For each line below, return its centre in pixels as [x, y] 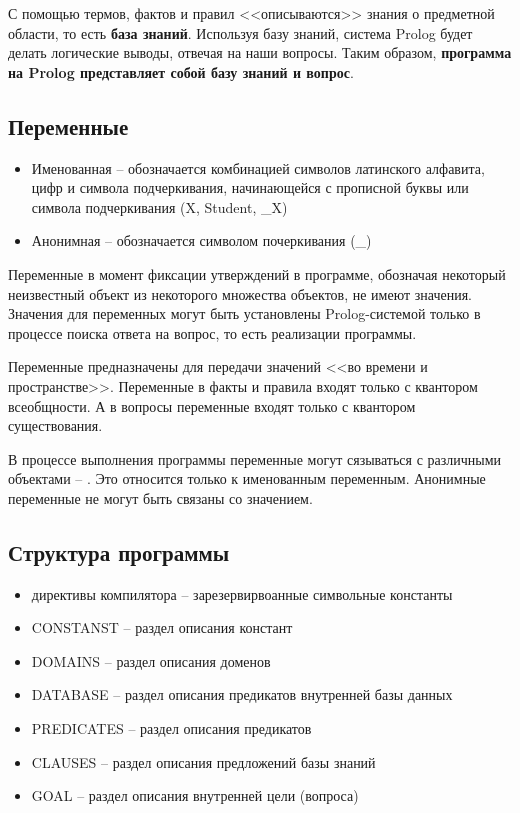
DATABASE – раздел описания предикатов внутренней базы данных [242, 694]
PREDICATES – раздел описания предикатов [171, 728]
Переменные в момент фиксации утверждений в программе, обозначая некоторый [257, 273]
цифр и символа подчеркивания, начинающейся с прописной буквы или [250, 187]
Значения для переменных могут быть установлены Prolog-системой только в [244, 313]
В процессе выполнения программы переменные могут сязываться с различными [255, 458]
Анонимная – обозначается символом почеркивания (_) [201, 240]
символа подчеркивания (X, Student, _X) [159, 206]
